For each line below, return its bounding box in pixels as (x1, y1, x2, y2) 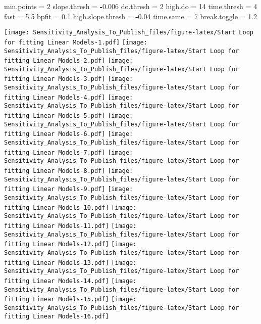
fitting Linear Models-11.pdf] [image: (4, 222, 137, 229)
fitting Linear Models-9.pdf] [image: (4, 186, 133, 193)
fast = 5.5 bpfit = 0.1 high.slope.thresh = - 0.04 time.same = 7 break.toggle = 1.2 (4, 11, 257, 21)
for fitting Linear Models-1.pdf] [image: (4, 38, 147, 46)
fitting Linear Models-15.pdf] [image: (4, 296, 137, 303)
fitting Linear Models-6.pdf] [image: (4, 130, 133, 138)
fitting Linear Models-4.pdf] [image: (4, 94, 133, 101)
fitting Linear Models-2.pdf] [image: (4, 57, 133, 65)
